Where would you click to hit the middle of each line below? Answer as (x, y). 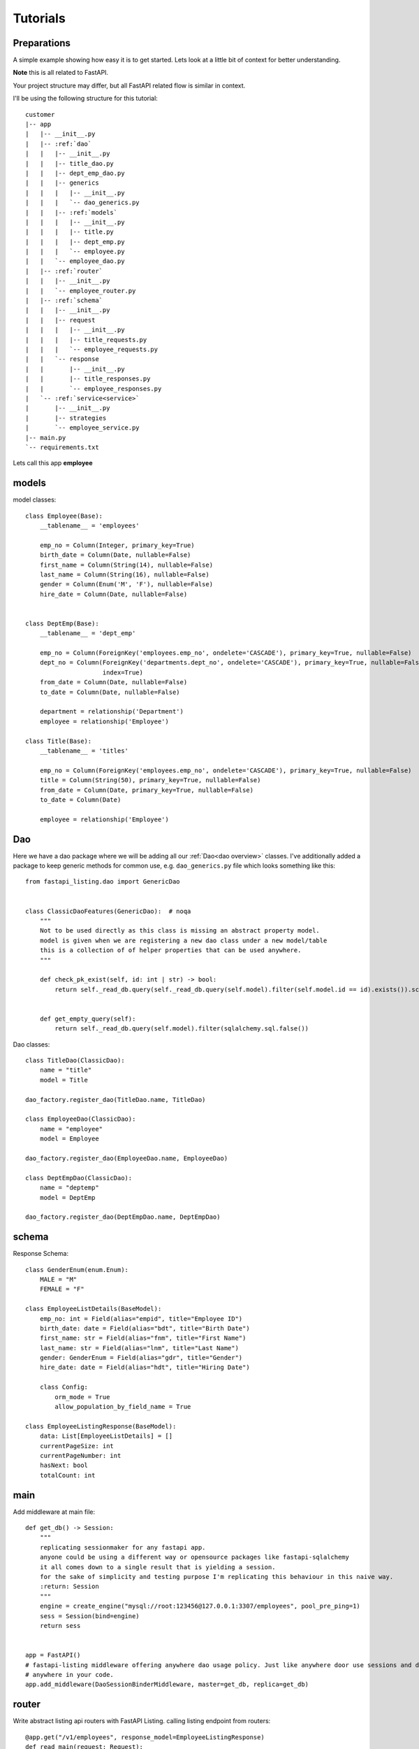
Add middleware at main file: (54, 1512)
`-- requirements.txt (62, 447)
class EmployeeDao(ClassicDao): (81, 1119)
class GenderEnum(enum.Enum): (77, 1269)
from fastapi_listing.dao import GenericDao (103, 882)
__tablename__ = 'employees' (89, 525)
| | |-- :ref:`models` (72, 212)
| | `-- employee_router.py (81, 291)
